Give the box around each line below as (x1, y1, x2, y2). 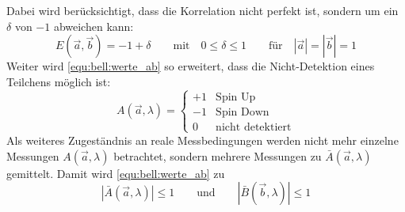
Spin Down (216, 106, 269, 118)
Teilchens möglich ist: (6, 73, 111, 89)
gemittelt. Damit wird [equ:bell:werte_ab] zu (6, 165, 225, 181)
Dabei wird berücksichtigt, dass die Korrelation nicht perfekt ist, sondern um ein (6, 2, 399, 18)
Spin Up (216, 91, 256, 103)
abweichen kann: (53, 17, 134, 34)
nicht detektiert (216, 121, 292, 133)
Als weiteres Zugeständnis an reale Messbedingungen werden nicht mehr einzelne (6, 131, 399, 148)
